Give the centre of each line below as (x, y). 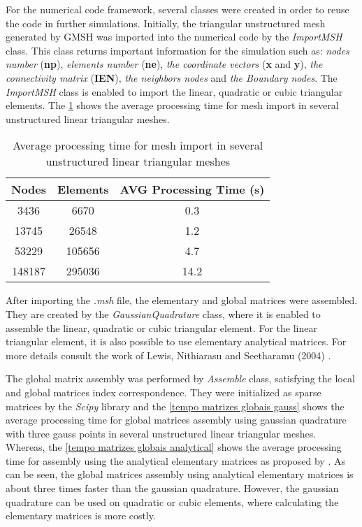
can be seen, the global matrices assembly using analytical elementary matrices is (180, 474)
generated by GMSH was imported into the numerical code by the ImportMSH (174, 37)
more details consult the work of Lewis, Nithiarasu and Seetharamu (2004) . (168, 355)
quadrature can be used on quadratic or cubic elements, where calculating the (172, 501)
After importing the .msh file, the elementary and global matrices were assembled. (182, 300)
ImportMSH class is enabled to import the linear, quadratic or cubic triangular (174, 91)
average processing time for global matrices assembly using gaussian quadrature (176, 420)
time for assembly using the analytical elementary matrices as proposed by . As (175, 460)
